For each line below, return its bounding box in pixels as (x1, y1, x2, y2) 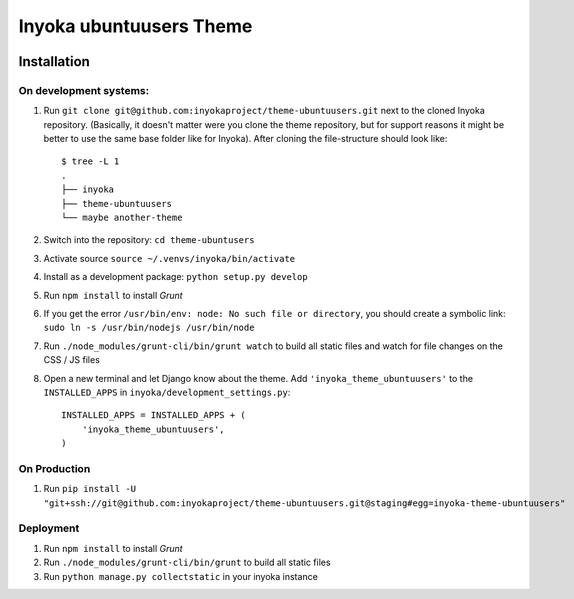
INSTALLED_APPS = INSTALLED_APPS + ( (61, 410, 247, 421)
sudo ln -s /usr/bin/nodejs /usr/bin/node (43, 322, 255, 334)
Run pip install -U (43, 483, 137, 495)
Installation (18, 53, 90, 70)
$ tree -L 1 (61, 156, 120, 167)
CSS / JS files (43, 354, 100, 366)
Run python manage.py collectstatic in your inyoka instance (43, 570, 319, 582)
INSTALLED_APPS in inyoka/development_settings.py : (43, 386, 291, 398)
